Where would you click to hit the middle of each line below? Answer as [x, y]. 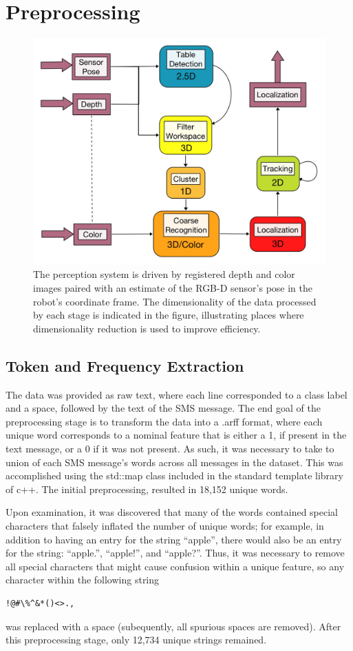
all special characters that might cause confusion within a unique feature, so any [175, 566]
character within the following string [83, 580]
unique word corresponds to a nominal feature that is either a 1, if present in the [176, 435]
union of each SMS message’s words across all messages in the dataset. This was [174, 462]
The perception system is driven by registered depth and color [164, 274]
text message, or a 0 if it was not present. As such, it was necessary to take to [170, 449]
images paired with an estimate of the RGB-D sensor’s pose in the [173, 288]
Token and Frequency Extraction [125, 365]
